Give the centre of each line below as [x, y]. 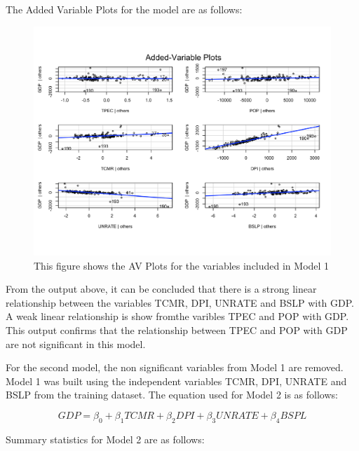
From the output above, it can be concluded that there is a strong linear [161, 289]
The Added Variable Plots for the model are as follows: [124, 9]
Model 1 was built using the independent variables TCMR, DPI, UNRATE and [176, 381]
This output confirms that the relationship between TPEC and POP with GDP [177, 330]
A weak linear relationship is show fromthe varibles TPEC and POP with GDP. [177, 316]
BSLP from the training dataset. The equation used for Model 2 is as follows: [172, 395]
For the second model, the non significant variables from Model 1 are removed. [175, 367]
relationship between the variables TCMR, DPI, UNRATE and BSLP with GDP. [180, 302]
